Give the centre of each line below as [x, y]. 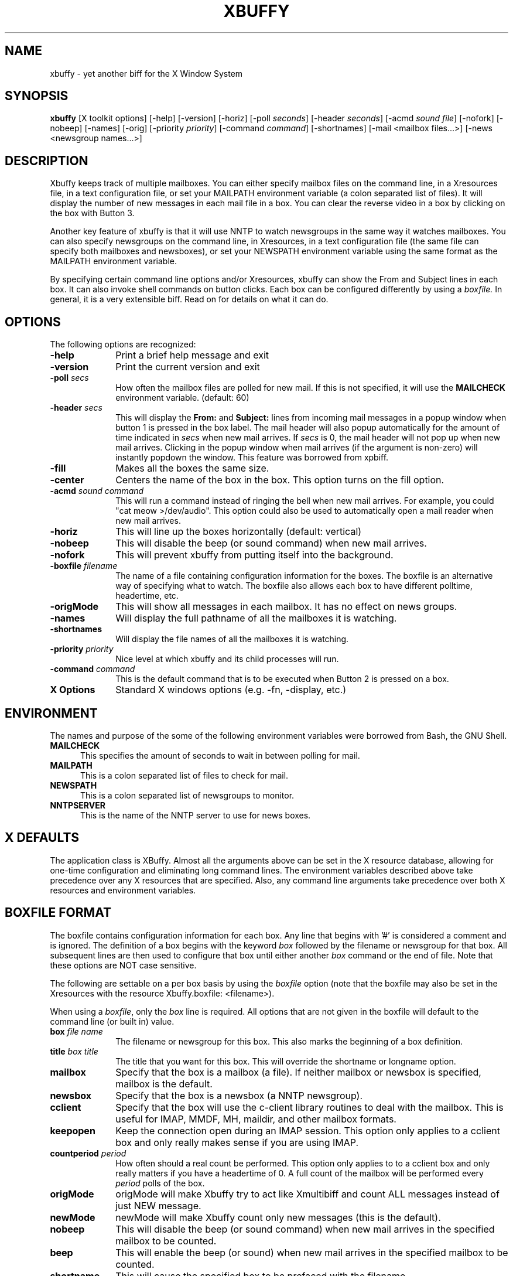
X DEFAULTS [42, 838]
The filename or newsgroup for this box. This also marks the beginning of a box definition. [289, 1041]
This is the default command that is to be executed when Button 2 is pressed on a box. [282, 679]
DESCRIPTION [47, 161]
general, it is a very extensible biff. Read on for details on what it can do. [189, 299]
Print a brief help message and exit [192, 355]
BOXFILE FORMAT [58, 913]
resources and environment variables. [123, 890]
